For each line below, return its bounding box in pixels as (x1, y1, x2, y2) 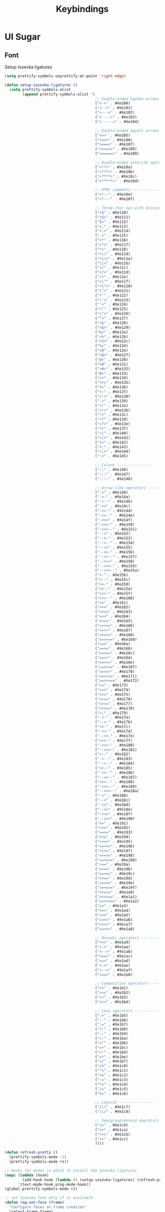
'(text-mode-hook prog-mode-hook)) (17, 1182, 91, 1187)
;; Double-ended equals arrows (95, 128, 160, 133)
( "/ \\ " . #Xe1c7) (95, 1105, 131, 1110)
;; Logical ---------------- (95, 1100, 155, 1105)
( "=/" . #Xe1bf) (95, 1059, 129, 1064)
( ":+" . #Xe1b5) (95, 1013, 129, 1018)
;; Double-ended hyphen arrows (95, 96, 160, 101)
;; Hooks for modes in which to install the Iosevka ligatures (4, 1168, 137, 1173)
